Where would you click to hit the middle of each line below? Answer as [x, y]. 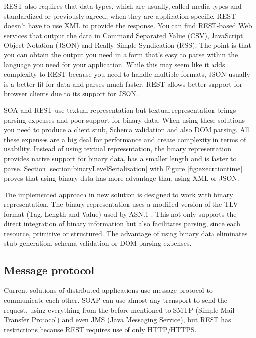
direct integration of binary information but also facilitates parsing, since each [122, 223]
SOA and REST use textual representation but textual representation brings [120, 110]
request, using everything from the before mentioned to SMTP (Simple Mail [119, 310]
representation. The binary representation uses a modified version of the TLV [121, 204]
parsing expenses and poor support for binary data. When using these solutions [124, 120]
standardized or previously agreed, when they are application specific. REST [120, 16]
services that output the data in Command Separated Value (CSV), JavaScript [124, 35]
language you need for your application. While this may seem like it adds [115, 64]
